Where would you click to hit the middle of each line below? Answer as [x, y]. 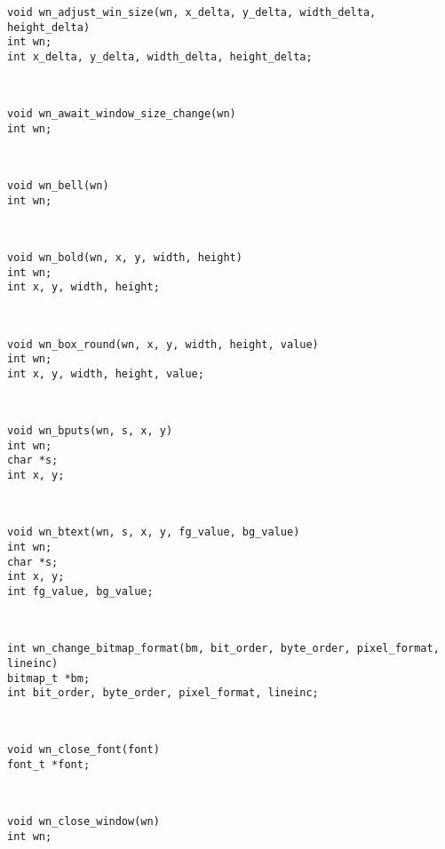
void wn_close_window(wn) [83, 822]
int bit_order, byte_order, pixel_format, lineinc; [163, 693]
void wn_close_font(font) [83, 750]
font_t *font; [49, 765]
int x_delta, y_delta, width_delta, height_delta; [160, 56]
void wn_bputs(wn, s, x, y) [90, 431]
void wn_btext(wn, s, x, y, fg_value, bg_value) [154, 532]
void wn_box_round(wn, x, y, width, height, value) [163, 344]
